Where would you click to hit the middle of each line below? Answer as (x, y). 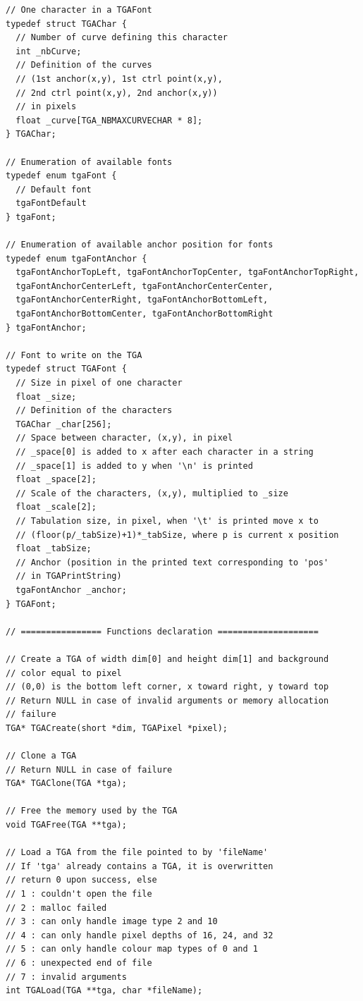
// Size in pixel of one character (99, 383)
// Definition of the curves (84, 65)
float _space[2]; (56, 480)
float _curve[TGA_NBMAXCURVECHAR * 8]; (109, 120)
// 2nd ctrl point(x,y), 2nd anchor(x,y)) (117, 93)
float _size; (46, 397)
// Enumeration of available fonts (89, 162)
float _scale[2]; (56, 507)
